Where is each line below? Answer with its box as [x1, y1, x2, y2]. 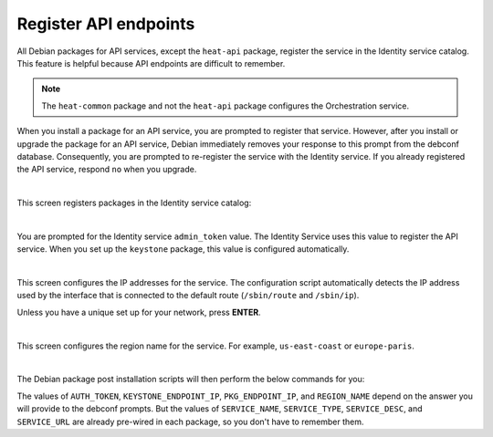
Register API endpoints [16, 14, 195, 34]
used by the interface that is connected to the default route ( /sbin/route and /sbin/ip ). [16, 290, 360, 301]
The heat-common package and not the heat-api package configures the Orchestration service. [41, 100, 410, 111]
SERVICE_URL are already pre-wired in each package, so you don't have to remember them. [16, 416, 364, 427]
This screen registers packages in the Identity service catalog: [16, 197, 252, 209]
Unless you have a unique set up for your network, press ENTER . [16, 307, 261, 317]
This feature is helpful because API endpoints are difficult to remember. [16, 57, 286, 68]
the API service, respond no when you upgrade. [16, 164, 197, 175]
